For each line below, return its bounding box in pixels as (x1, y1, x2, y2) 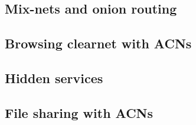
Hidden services (5, 68, 103, 87)
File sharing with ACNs (5, 103, 153, 121)
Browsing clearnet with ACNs (5, 34, 192, 52)
